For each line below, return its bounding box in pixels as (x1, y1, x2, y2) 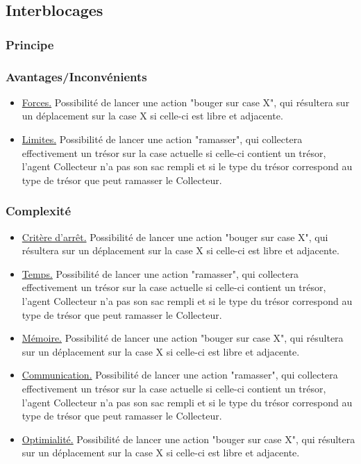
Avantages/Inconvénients (6, 67, 147, 85)
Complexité (6, 202, 72, 219)
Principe (6, 35, 54, 53)
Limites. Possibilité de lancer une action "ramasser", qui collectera (22, 132, 303, 147)
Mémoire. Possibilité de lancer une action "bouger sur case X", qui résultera (22, 331, 344, 345)
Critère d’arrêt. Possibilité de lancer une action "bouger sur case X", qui (22, 229, 328, 244)
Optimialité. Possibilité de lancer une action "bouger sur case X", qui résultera (22, 431, 355, 446)
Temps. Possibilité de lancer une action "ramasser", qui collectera (22, 266, 299, 281)
